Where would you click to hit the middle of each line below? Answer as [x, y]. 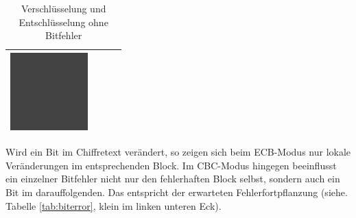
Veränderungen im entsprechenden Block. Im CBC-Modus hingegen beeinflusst [171, 165]
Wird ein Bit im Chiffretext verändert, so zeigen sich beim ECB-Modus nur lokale [178, 152]
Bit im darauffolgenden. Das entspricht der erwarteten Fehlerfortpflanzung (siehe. [177, 192]
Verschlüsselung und [63, 8]
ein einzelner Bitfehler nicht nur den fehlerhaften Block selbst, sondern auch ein [173, 179]
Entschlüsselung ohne [63, 22]
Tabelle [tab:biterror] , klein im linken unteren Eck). [114, 205]
